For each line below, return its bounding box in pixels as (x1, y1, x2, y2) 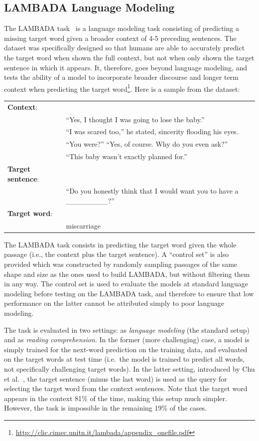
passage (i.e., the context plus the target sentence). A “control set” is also (4, 249, 229, 259)
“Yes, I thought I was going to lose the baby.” (66, 114, 205, 124)
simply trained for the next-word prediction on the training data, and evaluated (4, 344, 248, 354)
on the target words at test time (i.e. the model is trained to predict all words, (4, 354, 245, 364)
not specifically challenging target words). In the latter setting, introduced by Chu (4, 363, 255, 374)
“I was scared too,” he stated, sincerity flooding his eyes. (66, 126, 239, 137)
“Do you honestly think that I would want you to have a (66, 186, 239, 196)
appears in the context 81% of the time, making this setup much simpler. (4, 393, 227, 403)
